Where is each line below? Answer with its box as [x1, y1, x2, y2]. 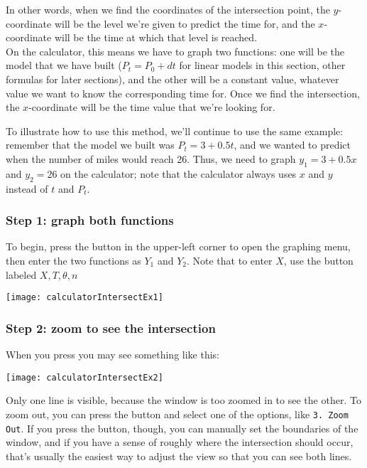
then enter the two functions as [6, 252, 141, 267]
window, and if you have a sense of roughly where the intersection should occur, [6, 435, 354, 450]
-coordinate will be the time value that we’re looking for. [28, 100, 275, 115]
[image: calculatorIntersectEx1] [6, 292, 163, 303]
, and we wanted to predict [234, 137, 351, 152]
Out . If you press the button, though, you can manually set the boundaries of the [6, 420, 358, 435]
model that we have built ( [6, 58, 122, 73]
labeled [6, 267, 37, 282]
